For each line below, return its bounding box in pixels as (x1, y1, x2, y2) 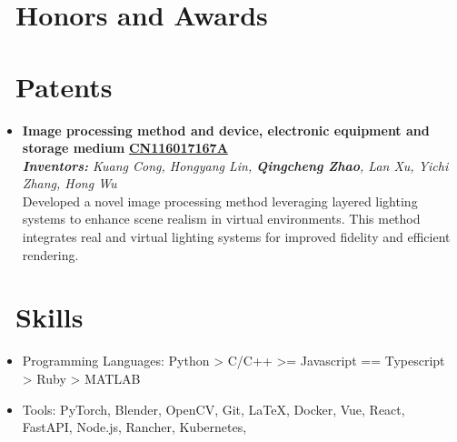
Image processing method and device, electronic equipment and (22, 120, 430, 139)
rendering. (22, 245, 79, 264)
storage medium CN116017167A (22, 138, 228, 157)
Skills (15, 298, 84, 336)
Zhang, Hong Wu (22, 174, 117, 193)
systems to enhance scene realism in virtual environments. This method (22, 209, 421, 228)
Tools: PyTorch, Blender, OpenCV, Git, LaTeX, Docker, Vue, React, (22, 399, 405, 418)
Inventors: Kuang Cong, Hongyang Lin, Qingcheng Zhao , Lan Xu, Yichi (22, 156, 449, 175)
